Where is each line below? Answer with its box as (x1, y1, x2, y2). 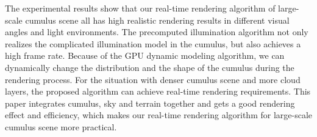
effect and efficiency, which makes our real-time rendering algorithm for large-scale (5, 109, 312, 121)
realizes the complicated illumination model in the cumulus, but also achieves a (5, 37, 301, 50)
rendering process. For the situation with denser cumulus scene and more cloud (5, 73, 301, 85)
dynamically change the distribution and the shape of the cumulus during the (5, 61, 294, 73)
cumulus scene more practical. (5, 120, 117, 133)
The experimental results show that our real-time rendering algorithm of (5, 2, 276, 14)
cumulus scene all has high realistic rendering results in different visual (25, 13, 290, 26)
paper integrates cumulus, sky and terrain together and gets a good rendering (5, 96, 295, 109)
